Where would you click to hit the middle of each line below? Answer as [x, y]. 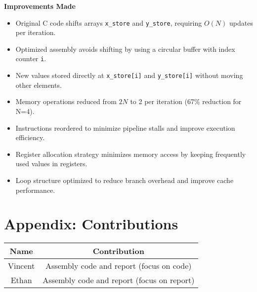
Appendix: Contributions [91, 224]
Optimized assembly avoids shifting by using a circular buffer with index [125, 49]
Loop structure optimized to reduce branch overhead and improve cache [125, 180]
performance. [35, 190]
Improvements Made [40, 6]
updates [241, 22]
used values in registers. [51, 164]
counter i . [31, 58]
